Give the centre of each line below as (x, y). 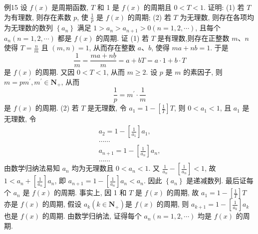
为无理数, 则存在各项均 (217, 17)
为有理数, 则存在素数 (38, 17)
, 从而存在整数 (112, 48)
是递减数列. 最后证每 (220, 180)
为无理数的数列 (28, 28)
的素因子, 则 (203, 72)
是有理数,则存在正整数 (193, 38)
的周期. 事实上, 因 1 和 (90, 192)
